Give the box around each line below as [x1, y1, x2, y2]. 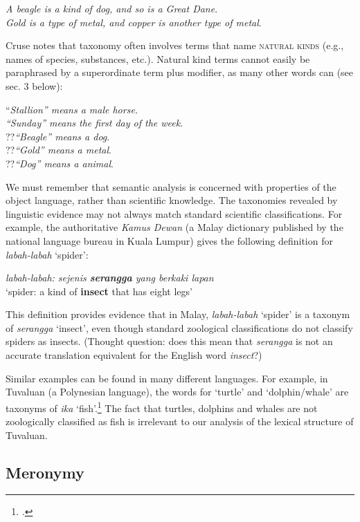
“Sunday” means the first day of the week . [6, 115, 183, 130]
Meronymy [6, 461, 84, 483]
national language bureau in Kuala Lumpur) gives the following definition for [6, 233, 333, 248]
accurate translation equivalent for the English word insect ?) [6, 348, 262, 362]
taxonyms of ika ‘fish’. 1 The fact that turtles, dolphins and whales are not [6, 398, 318, 415]
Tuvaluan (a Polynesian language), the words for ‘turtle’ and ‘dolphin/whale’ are [6, 384, 349, 399]
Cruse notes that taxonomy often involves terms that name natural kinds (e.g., [6, 38, 344, 53]
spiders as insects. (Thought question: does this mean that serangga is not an [6, 334, 333, 348]
